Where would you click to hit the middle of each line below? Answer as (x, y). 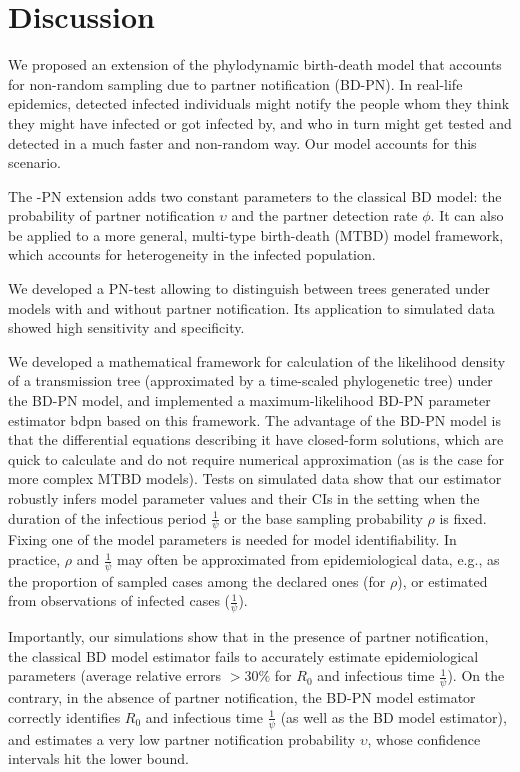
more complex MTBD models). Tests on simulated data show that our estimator (255, 478)
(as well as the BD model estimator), (393, 716)
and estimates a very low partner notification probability (182, 738)
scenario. (35, 162)
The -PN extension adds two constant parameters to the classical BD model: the (255, 195)
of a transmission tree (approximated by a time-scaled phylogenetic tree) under (250, 380)
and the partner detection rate (324, 215)
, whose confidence (424, 738)
